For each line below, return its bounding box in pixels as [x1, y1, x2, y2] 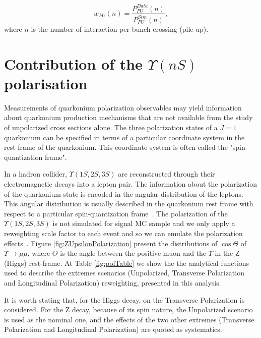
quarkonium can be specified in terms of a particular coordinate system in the [4, 132, 245, 142]
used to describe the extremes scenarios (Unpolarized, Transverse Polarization [4, 267, 244, 278]
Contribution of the [4, 53, 143, 74]
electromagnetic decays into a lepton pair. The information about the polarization [4, 178, 257, 189]
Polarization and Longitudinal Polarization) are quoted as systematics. [4, 324, 222, 334]
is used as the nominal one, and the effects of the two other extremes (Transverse [4, 314, 254, 324]
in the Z [215, 248, 240, 258]
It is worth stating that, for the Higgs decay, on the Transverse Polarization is [4, 294, 245, 305]
